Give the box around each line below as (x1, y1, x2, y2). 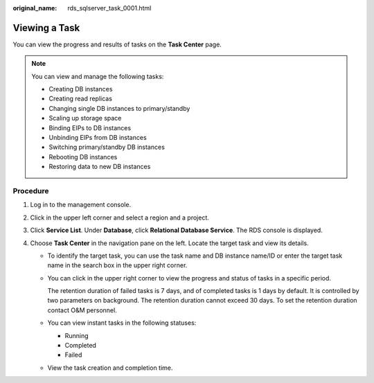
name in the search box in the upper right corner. (47, 261, 188, 269)
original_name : (12, 4, 57, 12)
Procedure (12, 186, 49, 195)
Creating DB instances (48, 85, 113, 93)
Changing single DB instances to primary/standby (48, 104, 190, 112)
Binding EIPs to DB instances (48, 123, 132, 132)
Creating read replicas (48, 94, 112, 103)
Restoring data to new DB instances (48, 163, 151, 171)
